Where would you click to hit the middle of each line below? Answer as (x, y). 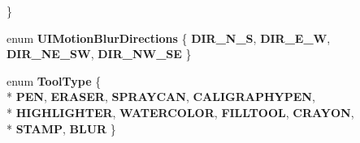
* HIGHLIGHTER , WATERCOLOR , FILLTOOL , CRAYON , (180, 112)
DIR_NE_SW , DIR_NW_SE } (99, 54)
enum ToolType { (54, 80)
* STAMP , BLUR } (61, 128)
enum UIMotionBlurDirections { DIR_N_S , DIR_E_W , (169, 38)
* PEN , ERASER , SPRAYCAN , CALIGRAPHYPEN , (161, 97)
